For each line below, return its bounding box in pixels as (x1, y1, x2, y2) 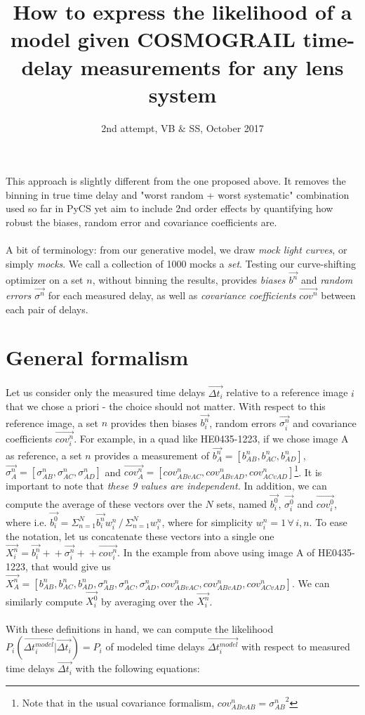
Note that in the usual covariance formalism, (22, 695, 215, 709)
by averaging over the (101, 593, 194, 608)
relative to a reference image (226, 385, 348, 400)
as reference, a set (6, 447, 82, 462)
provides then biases (110, 415, 197, 430)
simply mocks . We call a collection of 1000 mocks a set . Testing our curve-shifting (6, 256, 356, 270)
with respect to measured (241, 639, 350, 654)
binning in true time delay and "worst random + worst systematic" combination (6, 187, 350, 202)
